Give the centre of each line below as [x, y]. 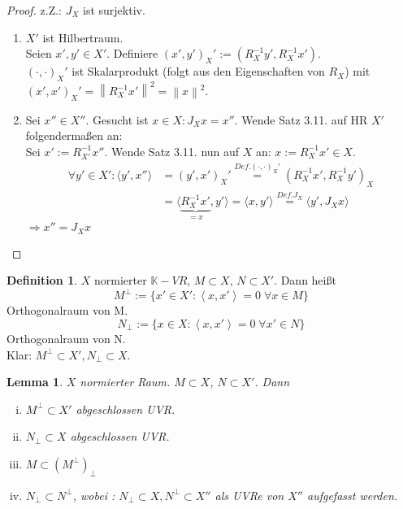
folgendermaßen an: [74, 135]
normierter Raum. [125, 382]
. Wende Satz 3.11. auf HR [301, 119]
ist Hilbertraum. [83, 37]
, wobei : [94, 495]
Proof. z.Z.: [34, 10]
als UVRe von [249, 495]
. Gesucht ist [117, 119]
